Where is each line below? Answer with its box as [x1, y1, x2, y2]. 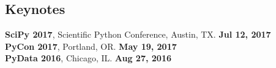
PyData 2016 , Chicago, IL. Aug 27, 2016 [5, 52, 172, 64]
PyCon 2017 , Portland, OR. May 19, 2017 [5, 39, 177, 52]
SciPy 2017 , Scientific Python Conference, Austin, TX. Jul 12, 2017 [5, 28, 271, 41]
